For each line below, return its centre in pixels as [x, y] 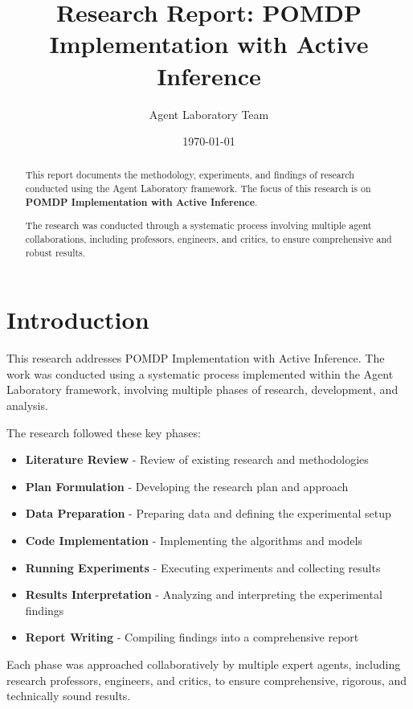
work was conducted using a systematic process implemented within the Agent [200, 373]
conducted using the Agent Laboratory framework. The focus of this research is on [198, 189]
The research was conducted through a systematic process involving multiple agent [198, 225]
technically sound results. [69, 696]
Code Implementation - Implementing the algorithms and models [194, 540]
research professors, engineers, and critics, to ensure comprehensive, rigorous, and [207, 680]
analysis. [27, 406]
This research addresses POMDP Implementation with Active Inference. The [196, 358]
